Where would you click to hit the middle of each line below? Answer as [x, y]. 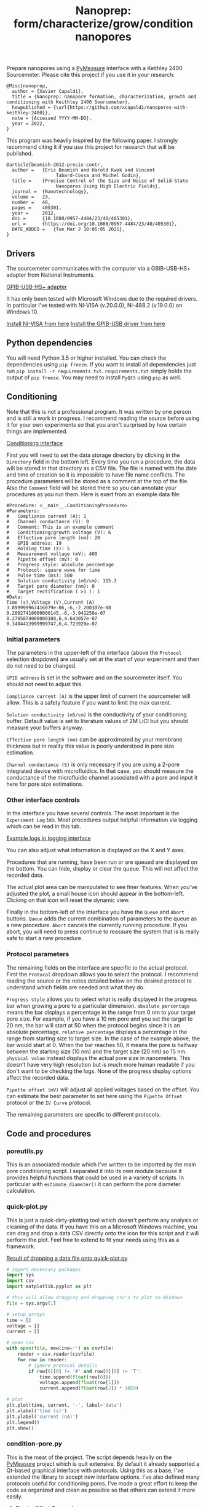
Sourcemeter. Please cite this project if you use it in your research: [91, 75]
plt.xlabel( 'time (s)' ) [37, 1411]
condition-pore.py [34, 1444]
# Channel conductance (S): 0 [48, 521]
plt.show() [20, 1428]
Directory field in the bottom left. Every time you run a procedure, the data [101, 461]
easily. [14, 1496]
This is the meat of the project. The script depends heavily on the [89, 1457]
